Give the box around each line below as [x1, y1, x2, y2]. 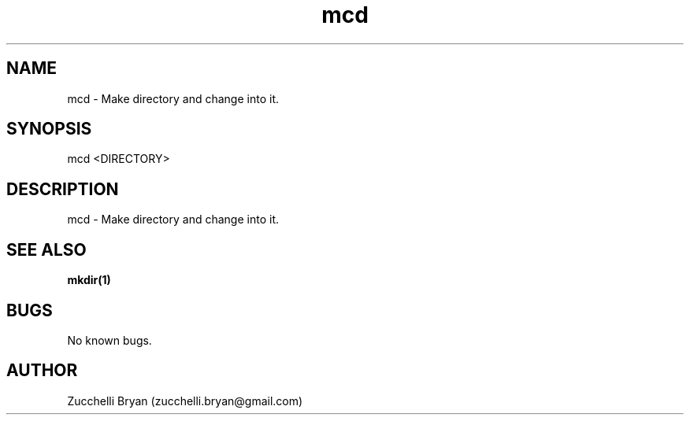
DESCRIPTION [6, 179, 119, 199]
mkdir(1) [67, 273, 111, 287]
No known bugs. [67, 333, 152, 347]
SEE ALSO [6, 239, 87, 260]
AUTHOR [6, 360, 78, 381]
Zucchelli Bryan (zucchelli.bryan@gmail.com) [67, 393, 303, 408]
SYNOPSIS [6, 119, 92, 139]
